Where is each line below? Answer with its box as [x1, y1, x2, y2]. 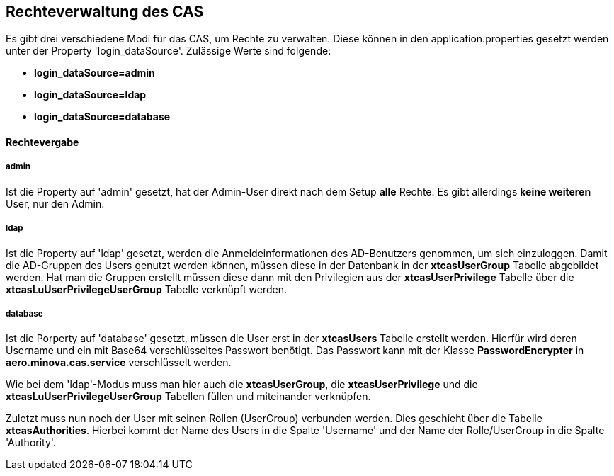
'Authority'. [6, 436, 56, 449]
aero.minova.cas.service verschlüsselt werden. [6, 356, 232, 369]
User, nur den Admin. [6, 197, 105, 210]
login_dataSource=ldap [34, 89, 147, 101]
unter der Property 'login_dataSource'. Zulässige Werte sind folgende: [6, 45, 331, 57]
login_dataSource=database [34, 110, 171, 123]
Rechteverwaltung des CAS [6, 3, 204, 21]
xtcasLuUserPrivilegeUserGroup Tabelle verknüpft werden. [6, 283, 288, 295]
